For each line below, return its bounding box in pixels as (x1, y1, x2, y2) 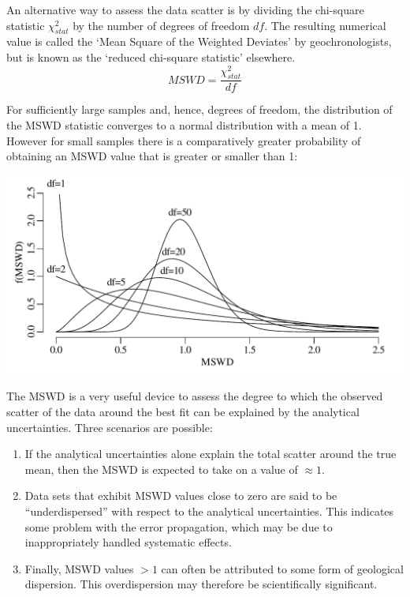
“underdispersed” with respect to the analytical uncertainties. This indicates (24, 503, 394, 520)
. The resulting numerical (264, 17, 386, 33)
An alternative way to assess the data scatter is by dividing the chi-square (6, 2, 364, 17)
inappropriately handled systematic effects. (24, 534, 232, 550)
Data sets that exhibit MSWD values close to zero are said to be (24, 487, 337, 504)
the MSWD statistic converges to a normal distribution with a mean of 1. (6, 117, 362, 133)
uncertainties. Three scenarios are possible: (6, 419, 213, 435)
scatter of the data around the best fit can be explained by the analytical (6, 404, 360, 420)
